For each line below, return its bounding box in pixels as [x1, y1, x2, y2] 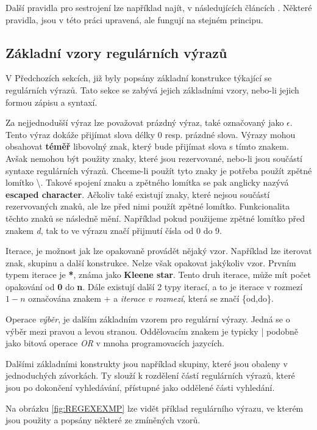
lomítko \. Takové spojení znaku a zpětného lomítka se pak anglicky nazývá [5, 176, 289, 189]
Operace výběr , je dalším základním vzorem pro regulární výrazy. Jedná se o [5, 313, 290, 326]
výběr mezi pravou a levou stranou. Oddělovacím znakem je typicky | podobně [5, 324, 299, 337]
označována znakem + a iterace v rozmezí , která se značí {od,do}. [28, 292, 274, 305]
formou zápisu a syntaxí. [5, 95, 98, 108]
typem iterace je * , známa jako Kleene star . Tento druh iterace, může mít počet [5, 268, 311, 281]
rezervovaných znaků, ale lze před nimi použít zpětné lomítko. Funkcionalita [5, 200, 290, 213]
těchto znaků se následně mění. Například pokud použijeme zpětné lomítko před [5, 211, 305, 224]
